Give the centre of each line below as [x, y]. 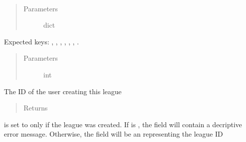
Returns [36, 108]
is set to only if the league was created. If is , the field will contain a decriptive [123, 124]
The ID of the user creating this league [63, 91]
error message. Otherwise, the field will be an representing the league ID [114, 134]
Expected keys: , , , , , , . [41, 41]
